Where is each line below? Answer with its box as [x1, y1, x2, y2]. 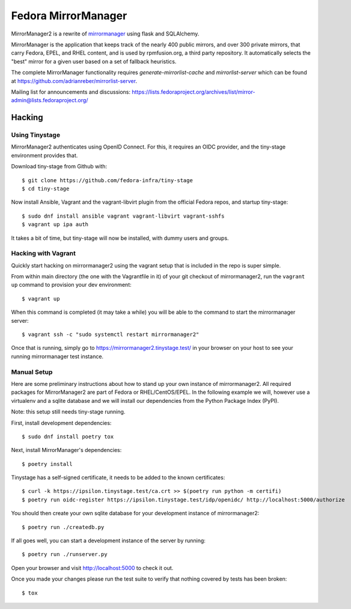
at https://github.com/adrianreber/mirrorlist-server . [11, 77, 138, 84]
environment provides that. [11, 151, 78, 159]
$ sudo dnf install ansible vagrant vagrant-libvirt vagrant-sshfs [22, 212, 225, 219]
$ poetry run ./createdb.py [22, 524, 105, 530]
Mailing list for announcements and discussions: [11, 88, 131, 96]
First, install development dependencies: [11, 419, 112, 426]
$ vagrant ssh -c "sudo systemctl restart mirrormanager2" [22, 331, 200, 338]
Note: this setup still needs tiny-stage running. [11, 408, 126, 415]
